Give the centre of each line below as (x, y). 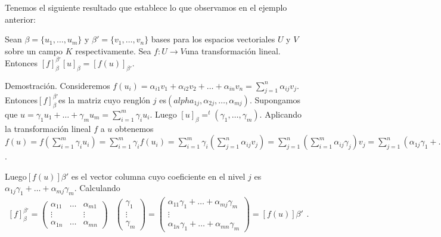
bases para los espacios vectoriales (213, 39)
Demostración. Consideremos (58, 85)
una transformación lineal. (233, 50)
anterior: (20, 19)
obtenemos (134, 128)
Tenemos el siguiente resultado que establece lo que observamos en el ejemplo (146, 7)
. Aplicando (281, 114)
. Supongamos (275, 99)
